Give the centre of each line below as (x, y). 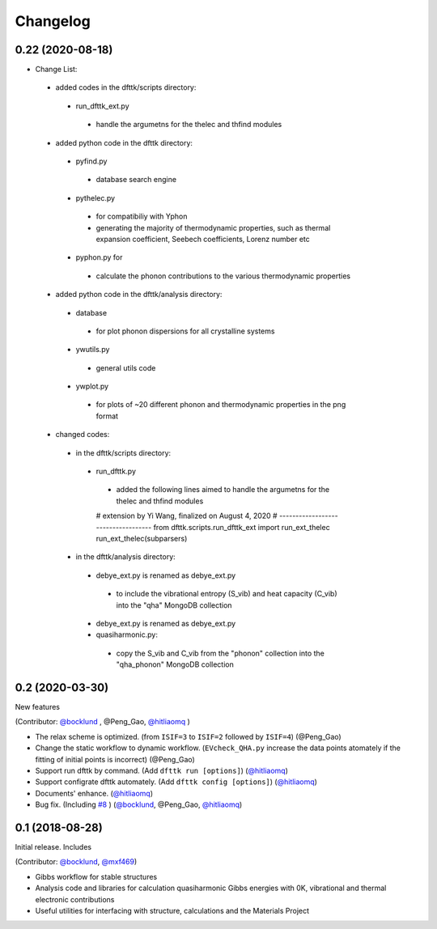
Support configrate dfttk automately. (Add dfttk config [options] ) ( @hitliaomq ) (176, 782)
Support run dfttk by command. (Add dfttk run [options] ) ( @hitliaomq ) (162, 770)
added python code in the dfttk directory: (124, 142)
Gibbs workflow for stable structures (96, 876)
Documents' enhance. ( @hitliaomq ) (94, 793)
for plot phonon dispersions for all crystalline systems (185, 331)
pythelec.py (95, 197)
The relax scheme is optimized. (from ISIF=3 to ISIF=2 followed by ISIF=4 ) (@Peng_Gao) (188, 736)
